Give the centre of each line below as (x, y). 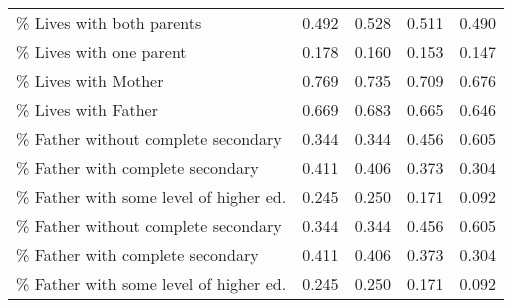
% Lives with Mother (90, 80)
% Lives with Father (87, 109)
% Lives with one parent (101, 51)
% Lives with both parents (109, 22)
